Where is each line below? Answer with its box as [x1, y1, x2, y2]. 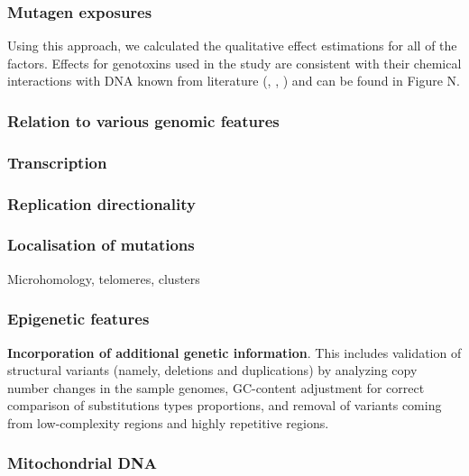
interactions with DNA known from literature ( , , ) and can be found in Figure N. [7, 71, 460, 90]
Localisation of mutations [7, 233, 195, 256]
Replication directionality [7, 192, 196, 215]
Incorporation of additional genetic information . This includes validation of [7, 343, 462, 362]
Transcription [7, 151, 107, 173]
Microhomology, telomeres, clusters [7, 269, 200, 288]
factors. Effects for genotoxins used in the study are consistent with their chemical [7, 53, 462, 72]
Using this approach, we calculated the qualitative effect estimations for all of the [7, 36, 457, 55]
